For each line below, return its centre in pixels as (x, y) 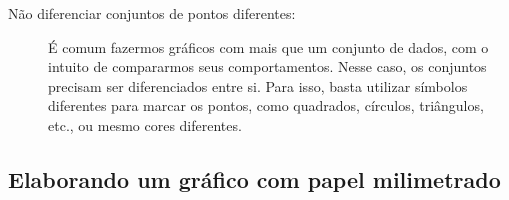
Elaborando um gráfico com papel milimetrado (254, 178)
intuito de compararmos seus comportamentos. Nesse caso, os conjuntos (267, 66)
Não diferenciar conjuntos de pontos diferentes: (152, 13)
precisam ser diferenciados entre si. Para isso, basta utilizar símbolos (258, 85)
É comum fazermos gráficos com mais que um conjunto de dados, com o (268, 46)
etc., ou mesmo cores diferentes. (145, 124)
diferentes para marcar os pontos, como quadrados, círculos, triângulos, (266, 105)
